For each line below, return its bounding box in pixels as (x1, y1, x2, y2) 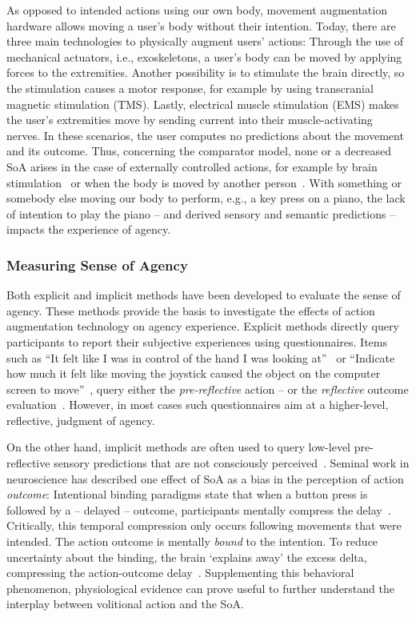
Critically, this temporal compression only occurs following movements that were (6, 517, 402, 534)
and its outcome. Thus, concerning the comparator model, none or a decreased (6, 142, 392, 159)
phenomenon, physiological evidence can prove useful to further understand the (6, 579, 394, 596)
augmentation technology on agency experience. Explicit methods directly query (6, 318, 399, 335)
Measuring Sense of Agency (6, 254, 188, 274)
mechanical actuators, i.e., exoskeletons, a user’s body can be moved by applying (6, 48, 402, 65)
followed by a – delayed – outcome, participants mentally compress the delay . (6, 501, 391, 518)
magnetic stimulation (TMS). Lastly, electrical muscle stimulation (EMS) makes (6, 95, 399, 112)
